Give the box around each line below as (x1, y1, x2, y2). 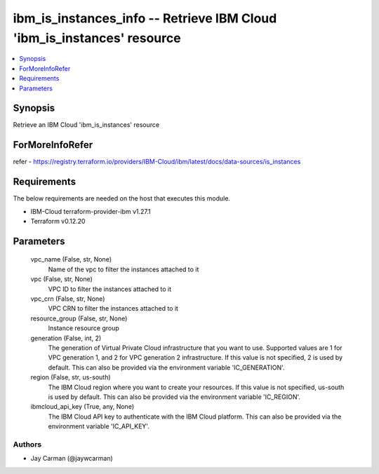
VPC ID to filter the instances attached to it (48, 285, 172, 293)
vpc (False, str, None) (30, 275, 93, 283)
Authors (13, 439, 42, 449)
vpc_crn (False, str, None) (30, 294, 105, 303)
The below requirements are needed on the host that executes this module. (13, 194, 231, 203)
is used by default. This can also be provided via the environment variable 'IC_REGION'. (48, 393, 301, 401)
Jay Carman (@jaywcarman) (30, 454, 114, 463)
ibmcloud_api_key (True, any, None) (30, 402, 135, 411)
